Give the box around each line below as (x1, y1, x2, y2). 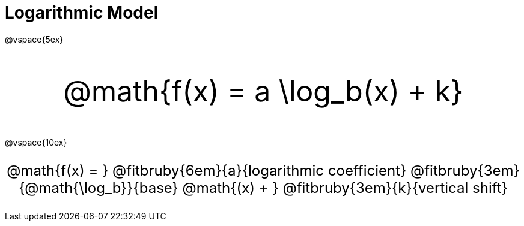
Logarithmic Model (5, 2, 159, 23)
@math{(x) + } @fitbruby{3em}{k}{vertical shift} (182, 179, 508, 197)
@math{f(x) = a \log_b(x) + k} (63, 73, 463, 109)
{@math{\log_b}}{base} (19, 179, 178, 197)
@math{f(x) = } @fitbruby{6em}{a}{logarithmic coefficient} (7, 161, 407, 179)
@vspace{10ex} (5, 137, 67, 147)
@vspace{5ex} (5, 34, 64, 44)
